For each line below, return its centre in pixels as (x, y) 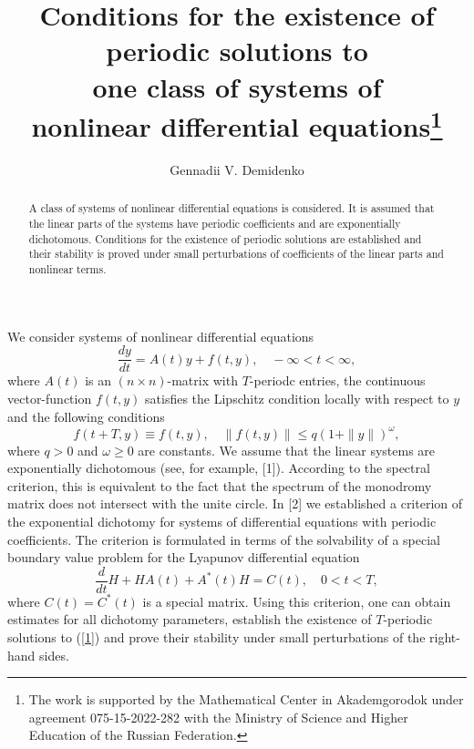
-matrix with (202, 380)
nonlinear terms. (67, 269)
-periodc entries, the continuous (337, 380)
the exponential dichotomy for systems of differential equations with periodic (222, 521)
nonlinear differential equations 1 (237, 124)
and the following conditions (86, 416)
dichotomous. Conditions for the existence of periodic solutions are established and (225, 238)
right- (445, 637)
